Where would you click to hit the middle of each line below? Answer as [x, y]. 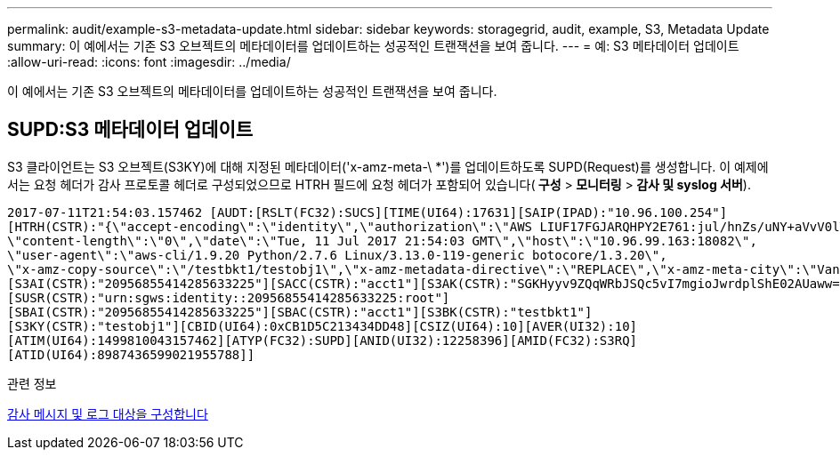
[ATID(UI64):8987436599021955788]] [131, 354]
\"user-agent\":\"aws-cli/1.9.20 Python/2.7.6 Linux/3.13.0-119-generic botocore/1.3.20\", [337, 255]
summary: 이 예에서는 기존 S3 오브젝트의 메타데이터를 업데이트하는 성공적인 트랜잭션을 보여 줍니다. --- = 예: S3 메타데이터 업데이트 [373, 46]
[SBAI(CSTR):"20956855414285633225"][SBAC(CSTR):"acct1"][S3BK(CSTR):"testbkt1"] [300, 312]
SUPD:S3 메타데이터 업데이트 [130, 130]
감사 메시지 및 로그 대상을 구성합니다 [108, 413]
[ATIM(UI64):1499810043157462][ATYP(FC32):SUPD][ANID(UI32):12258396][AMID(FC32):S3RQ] [323, 340]
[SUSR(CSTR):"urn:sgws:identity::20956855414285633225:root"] [229, 297]
